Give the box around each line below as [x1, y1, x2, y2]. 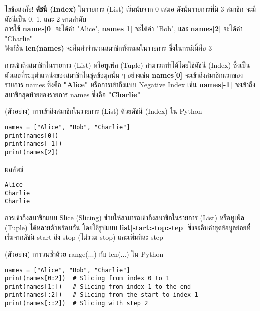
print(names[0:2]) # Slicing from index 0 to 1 [5, 275, 170, 282]
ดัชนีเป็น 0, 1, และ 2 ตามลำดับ [5, 13, 86, 24]
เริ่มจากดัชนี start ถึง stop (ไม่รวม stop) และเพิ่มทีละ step [5, 232, 163, 242]
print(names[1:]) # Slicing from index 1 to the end [5, 283, 191, 290]
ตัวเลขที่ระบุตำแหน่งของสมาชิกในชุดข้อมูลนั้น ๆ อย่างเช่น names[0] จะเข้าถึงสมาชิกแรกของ [5, 69, 243, 80]
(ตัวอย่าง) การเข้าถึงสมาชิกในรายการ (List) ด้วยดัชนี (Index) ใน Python [5, 106, 202, 116]
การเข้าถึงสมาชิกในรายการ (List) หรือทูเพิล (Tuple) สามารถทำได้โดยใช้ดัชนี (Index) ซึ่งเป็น [5, 59, 250, 70]
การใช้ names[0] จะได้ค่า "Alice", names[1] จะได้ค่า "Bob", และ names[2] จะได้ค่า [5, 23, 243, 34]
